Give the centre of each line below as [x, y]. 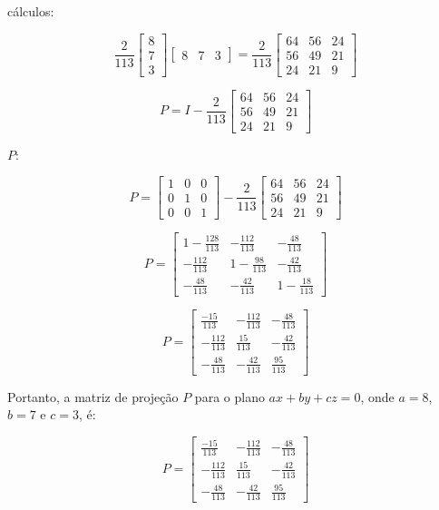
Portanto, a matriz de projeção [93, 396]
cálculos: [31, 11]
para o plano [229, 396]
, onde [377, 396]
